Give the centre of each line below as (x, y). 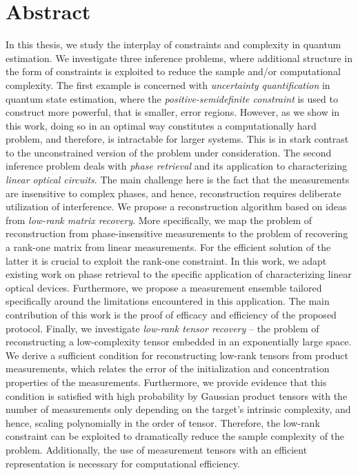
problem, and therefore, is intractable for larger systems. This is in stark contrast (177, 139)
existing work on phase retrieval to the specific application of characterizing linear (179, 274)
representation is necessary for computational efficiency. (123, 463)
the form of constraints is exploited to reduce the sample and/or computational (173, 71)
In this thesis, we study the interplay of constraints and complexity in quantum (173, 44)
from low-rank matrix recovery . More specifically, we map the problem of (159, 220)
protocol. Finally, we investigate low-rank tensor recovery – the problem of (162, 328)
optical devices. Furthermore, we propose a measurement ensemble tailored (164, 287)
